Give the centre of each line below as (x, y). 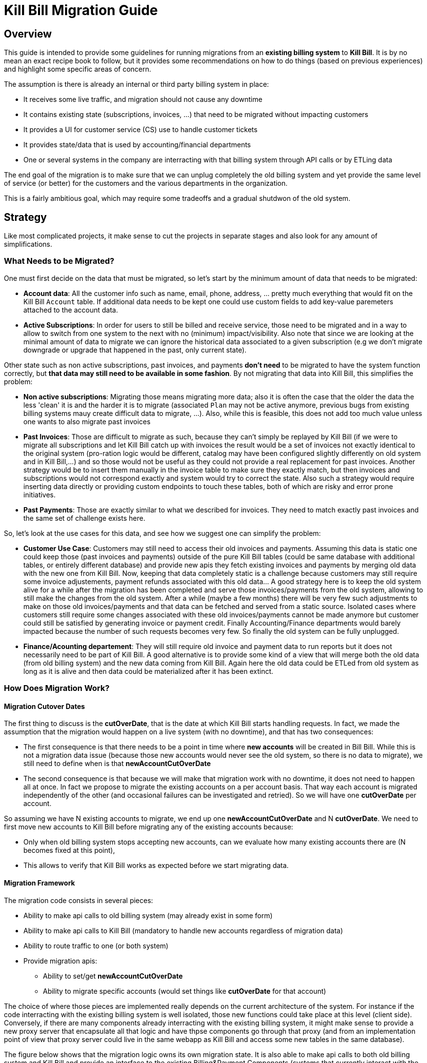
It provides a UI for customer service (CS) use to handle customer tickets (141, 130)
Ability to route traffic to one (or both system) (96, 945)
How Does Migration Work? (57, 688)
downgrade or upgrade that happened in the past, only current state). (135, 350)
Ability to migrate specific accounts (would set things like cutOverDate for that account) (184, 991)
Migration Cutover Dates (45, 706)
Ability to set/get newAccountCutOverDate (113, 976)
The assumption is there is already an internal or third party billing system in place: (136, 84)
